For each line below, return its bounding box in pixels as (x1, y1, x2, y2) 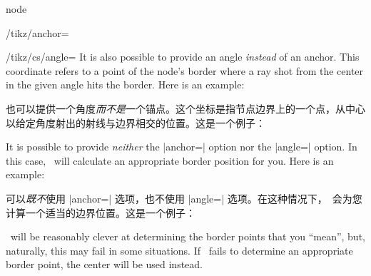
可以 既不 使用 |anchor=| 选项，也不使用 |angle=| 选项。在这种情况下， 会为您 (6, 190, 362, 205)
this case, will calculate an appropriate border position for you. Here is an (6, 153, 334, 168)
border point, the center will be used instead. (6, 257, 203, 272)
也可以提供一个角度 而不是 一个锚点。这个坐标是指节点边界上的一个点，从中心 (6, 101, 365, 116)
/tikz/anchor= (6, 25, 69, 40)
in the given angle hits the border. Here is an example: (6, 77, 245, 92)
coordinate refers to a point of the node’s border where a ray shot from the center (6, 63, 364, 78)
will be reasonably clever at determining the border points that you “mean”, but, (10, 229, 365, 244)
